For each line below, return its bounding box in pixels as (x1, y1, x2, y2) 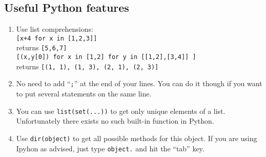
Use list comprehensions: (16, 24, 93, 34)
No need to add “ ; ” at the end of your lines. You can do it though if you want (16, 78, 262, 89)
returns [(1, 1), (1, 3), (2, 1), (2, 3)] (16, 61, 159, 71)
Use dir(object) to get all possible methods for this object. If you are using (16, 132, 257, 143)
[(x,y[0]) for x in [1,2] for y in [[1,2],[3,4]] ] (16, 53, 196, 61)
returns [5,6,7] (16, 42, 67, 53)
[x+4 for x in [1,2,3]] (16, 34, 97, 42)
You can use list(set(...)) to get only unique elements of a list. (16, 105, 226, 116)
